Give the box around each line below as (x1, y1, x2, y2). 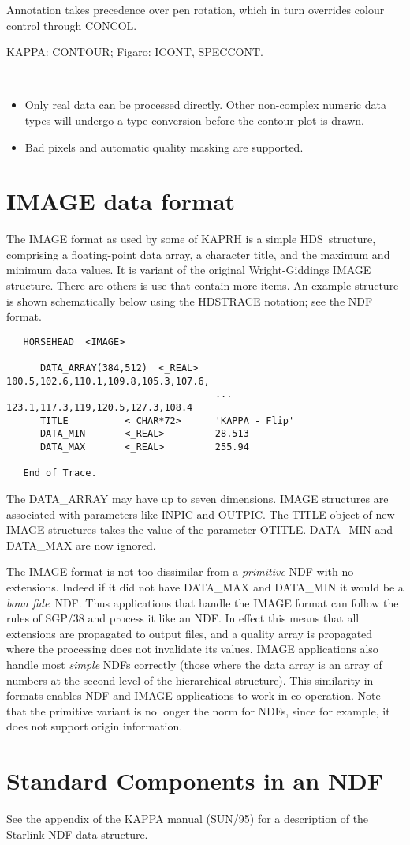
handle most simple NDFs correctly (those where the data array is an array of (6, 656, 382, 672)
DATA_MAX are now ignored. (6, 536, 156, 553)
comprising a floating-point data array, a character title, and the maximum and (6, 246, 390, 262)
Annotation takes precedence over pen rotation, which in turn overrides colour (6, 2, 385, 17)
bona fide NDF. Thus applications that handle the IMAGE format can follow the (6, 594, 399, 610)
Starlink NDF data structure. (6, 825, 148, 842)
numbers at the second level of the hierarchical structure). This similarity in (6, 671, 374, 688)
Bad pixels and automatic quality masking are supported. (24, 138, 304, 155)
